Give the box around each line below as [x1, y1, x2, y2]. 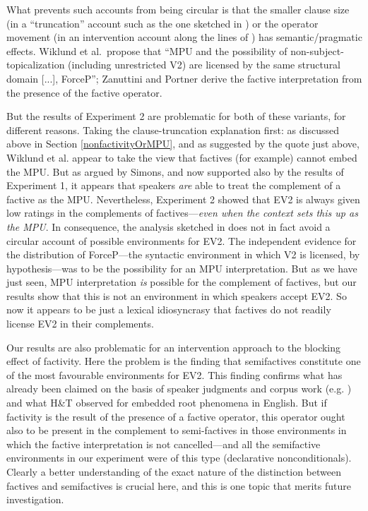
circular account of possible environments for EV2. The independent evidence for [6, 233, 357, 248]
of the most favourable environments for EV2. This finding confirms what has [6, 367, 343, 382]
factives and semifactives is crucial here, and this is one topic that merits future [6, 478, 351, 493]
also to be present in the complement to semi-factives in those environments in [6, 423, 347, 438]
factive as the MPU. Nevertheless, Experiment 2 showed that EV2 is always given [6, 191, 360, 206]
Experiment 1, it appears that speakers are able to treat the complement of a [6, 178, 341, 193]
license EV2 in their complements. [6, 316, 154, 331]
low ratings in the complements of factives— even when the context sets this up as [6, 205, 358, 220]
